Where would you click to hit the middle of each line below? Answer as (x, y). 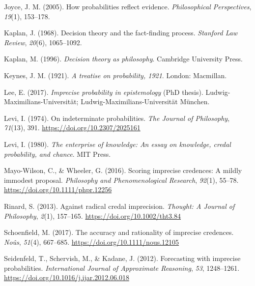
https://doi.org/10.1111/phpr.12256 (58, 189)
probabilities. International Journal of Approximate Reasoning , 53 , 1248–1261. (122, 268)
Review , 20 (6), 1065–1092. (43, 42)
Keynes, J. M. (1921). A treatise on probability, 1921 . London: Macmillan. (115, 75)
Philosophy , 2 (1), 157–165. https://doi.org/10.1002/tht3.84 (93, 215)
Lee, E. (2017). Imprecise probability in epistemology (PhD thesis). (104, 92)
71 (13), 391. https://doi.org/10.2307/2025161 (72, 128)
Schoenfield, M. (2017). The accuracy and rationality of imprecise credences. (119, 232)
